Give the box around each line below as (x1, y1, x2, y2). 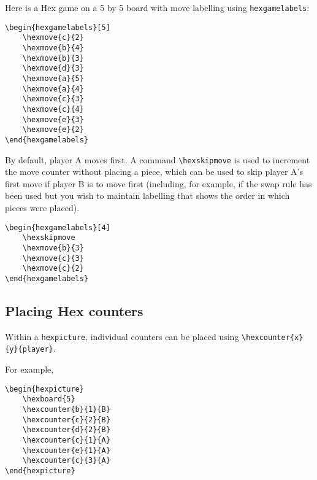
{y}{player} (5, 345, 53, 354)
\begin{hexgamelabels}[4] (5, 223, 110, 232)
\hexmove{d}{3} (22, 64, 84, 73)
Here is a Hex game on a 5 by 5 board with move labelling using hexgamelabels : (5, 1, 310, 14)
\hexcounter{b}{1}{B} (22, 405, 110, 414)
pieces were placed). (5, 201, 80, 214)
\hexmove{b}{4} (22, 43, 84, 52)
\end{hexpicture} (5, 466, 75, 475)
